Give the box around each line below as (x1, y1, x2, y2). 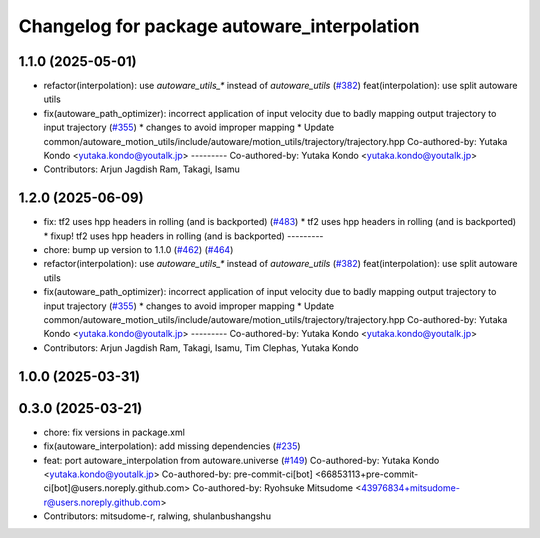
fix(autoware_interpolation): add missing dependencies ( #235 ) (43, 440, 301, 452)
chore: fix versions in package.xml (43, 426, 185, 438)
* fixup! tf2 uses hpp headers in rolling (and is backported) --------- (43, 230, 324, 242)
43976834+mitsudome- (360, 482, 460, 494)
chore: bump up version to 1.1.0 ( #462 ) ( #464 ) (43, 244, 234, 256)
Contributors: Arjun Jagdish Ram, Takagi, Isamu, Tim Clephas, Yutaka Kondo (43, 341, 359, 354)
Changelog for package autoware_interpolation (18, 15, 420, 37)
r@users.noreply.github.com (43, 496, 161, 508)
